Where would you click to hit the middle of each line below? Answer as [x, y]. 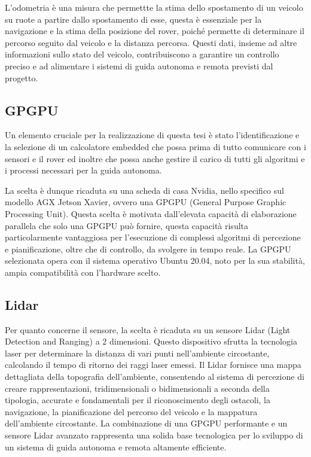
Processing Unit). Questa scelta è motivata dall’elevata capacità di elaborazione [151, 213]
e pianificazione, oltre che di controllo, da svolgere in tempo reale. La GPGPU [148, 249]
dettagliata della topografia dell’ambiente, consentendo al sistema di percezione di [155, 377]
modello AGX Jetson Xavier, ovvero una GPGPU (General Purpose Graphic [146, 202]
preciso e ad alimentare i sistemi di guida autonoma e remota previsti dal [139, 65]
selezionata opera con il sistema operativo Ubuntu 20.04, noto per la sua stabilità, [155, 261]
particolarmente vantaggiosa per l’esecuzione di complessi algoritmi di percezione [153, 237]
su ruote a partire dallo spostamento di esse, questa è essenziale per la [133, 19]
